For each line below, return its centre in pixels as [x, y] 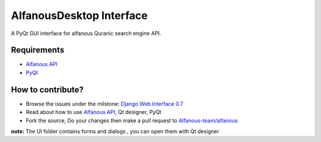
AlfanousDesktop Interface [79, 15]
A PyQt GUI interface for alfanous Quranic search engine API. [86, 33]
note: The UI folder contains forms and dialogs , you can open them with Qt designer [115, 131]
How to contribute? [47, 89]
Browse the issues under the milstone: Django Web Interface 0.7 [105, 103]
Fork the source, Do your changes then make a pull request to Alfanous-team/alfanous [132, 120]
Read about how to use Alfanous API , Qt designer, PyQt [94, 112]
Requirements [38, 50]
